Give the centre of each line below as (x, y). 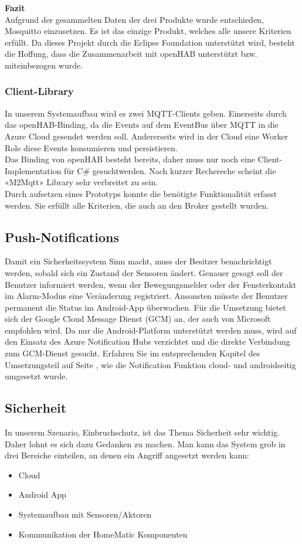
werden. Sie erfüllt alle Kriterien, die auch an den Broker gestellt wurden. (137, 205)
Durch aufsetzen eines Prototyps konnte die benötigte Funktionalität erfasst (141, 193)
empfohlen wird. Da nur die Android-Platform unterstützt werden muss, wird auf (151, 330)
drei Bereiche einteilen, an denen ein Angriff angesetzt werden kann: (127, 455)
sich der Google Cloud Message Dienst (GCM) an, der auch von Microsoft (138, 319)
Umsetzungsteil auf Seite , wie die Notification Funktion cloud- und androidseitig (150, 364)
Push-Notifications (62, 237)
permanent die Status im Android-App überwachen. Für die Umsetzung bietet (145, 307)
